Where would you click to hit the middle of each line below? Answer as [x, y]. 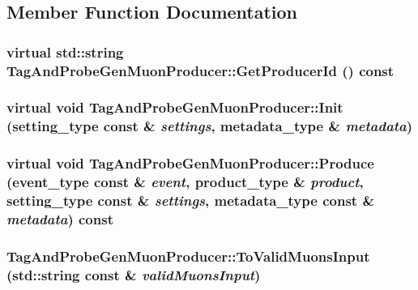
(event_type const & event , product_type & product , [185, 182]
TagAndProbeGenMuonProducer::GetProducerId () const [200, 70]
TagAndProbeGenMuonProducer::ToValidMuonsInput [188, 256]
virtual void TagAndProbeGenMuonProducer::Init [175, 107]
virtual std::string [65, 51]
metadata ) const [60, 219]
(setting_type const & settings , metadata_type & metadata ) [210, 126]
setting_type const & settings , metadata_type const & [191, 200]
